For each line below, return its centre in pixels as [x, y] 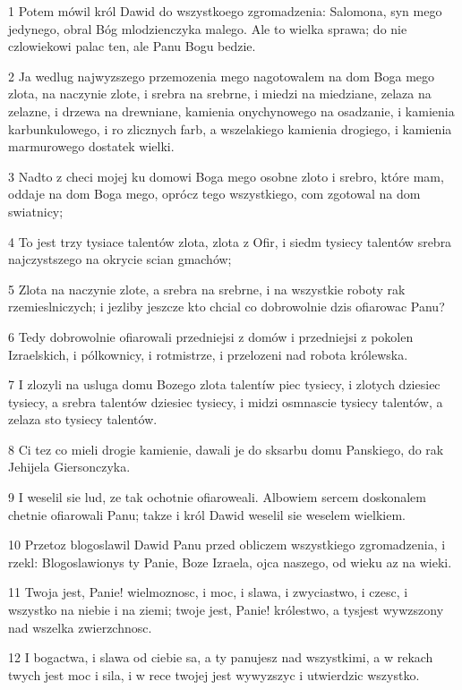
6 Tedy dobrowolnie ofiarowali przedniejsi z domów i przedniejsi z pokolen [211, 336]
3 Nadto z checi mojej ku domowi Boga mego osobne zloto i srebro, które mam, [226, 176]
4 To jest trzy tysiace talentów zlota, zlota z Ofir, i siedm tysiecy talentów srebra [230, 241]
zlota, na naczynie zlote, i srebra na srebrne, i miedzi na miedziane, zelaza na [220, 94]
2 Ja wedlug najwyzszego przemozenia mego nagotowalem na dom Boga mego [222, 76]
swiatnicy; [36, 211]
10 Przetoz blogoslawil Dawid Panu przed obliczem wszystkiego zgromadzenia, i [227, 545]
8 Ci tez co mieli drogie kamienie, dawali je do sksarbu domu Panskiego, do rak [226, 449]
